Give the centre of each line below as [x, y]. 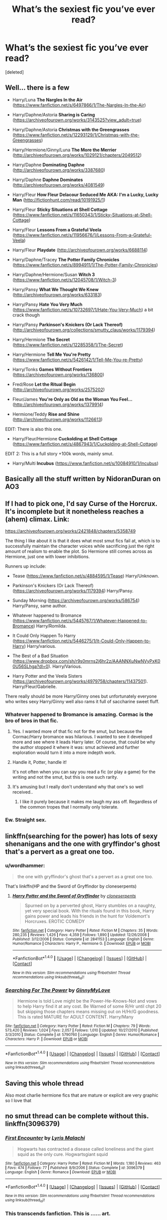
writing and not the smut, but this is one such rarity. [65, 777]
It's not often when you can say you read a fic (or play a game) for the [84, 772]
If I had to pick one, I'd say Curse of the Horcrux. [81, 504]
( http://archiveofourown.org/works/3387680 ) [59, 170]
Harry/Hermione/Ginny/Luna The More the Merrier [64, 150]
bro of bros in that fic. [32, 720]
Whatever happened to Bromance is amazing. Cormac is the [79, 714]
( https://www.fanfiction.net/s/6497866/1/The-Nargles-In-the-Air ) [79, 105]
